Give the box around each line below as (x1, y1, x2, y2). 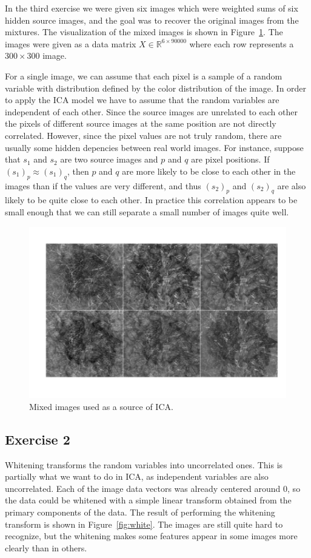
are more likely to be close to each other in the (122, 164, 296, 177)
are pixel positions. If (191, 153, 270, 166)
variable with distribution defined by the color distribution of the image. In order (5, 81, 307, 94)
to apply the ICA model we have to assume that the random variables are (5, 93, 279, 106)
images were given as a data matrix (5, 37, 136, 50)
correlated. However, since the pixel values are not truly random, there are (5, 129, 282, 141)
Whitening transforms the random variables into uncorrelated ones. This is (5, 458, 283, 471)
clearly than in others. (5, 541, 87, 554)
